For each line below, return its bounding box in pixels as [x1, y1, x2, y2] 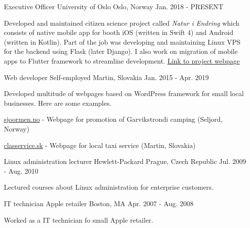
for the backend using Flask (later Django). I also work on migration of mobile [4, 46, 238, 56]
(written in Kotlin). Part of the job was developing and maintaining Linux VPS [4, 36, 241, 47]
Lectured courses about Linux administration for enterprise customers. [4, 182, 214, 192]
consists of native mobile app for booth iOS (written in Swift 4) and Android [4, 27, 233, 37]
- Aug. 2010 [4, 165, 38, 176]
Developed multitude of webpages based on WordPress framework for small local [4, 88, 244, 98]
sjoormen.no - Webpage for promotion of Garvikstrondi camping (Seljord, [4, 114, 223, 124]
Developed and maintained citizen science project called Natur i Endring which [4, 17, 240, 28]
